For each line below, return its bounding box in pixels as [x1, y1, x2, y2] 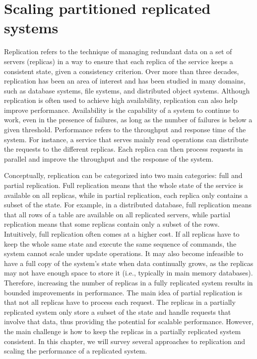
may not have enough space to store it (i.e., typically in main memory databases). [4, 268, 253, 278]
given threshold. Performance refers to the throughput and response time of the [4, 124, 246, 135]
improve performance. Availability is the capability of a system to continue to [4, 104, 239, 115]
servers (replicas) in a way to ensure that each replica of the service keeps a [4, 56, 233, 66]
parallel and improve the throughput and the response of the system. [4, 153, 214, 164]
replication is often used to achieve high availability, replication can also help [4, 95, 238, 105]
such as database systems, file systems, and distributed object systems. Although [4, 85, 250, 95]
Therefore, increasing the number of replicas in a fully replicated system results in [4, 277, 253, 287]
